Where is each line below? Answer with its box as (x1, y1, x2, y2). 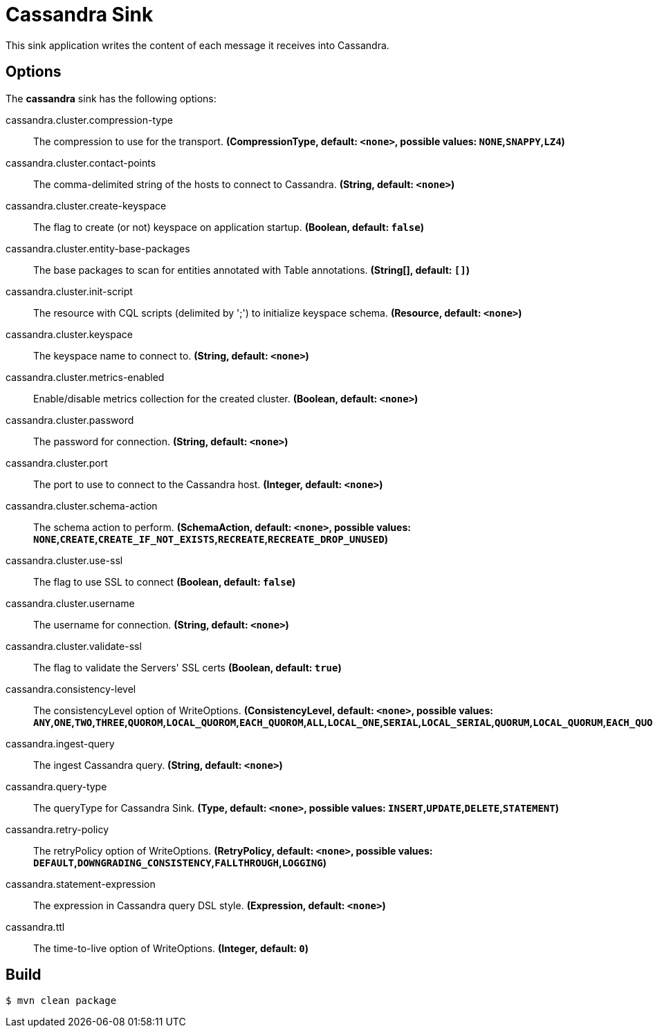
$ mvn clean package (6, 995, 117, 1007)
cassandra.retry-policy (6, 823, 109, 835)
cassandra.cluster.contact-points (6, 156, 156, 169)
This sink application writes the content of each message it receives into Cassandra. (6, 39, 389, 51)
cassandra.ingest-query (6, 737, 115, 750)
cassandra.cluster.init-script (6, 285, 133, 297)
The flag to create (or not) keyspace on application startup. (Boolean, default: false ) (33, 221, 424, 233)
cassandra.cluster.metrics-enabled (6, 371, 165, 383)
